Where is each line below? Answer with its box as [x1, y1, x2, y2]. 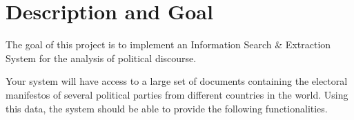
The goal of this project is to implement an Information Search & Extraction [6, 37, 331, 52]
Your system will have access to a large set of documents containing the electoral [6, 74, 348, 88]
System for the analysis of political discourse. [6, 50, 197, 65]
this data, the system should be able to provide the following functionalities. [6, 101, 328, 115]
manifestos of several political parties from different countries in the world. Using [6, 87, 348, 101]
